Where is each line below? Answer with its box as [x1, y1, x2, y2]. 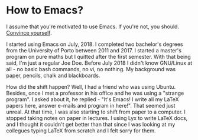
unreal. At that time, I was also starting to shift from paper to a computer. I [6, 108, 186, 115]
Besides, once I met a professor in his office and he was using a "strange [6, 89, 184, 96]
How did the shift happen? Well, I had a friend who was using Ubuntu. [6, 83, 176, 90]
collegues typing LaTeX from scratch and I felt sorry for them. [6, 127, 156, 134]
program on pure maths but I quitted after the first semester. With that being [6, 53, 191, 60]
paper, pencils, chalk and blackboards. [6, 72, 100, 79]
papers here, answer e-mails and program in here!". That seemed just [6, 102, 176, 109]
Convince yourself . [6, 29, 52, 36]
